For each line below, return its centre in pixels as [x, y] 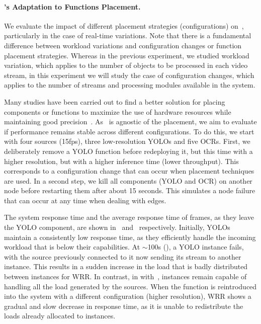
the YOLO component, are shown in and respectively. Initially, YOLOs [117, 227]
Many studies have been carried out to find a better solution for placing [115, 101]
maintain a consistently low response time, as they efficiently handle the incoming [130, 237]
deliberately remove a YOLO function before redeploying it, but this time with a [128, 151]
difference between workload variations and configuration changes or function [123, 45]
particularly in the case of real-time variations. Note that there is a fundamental [128, 35]
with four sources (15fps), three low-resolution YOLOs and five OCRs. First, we [127, 141]
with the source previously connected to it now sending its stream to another [123, 256]
